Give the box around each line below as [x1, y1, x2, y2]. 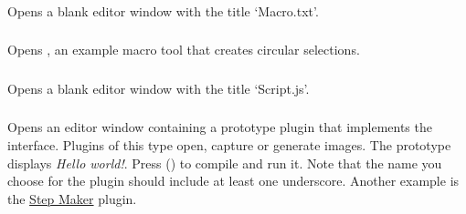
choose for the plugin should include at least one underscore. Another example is [7, 171, 460, 190]
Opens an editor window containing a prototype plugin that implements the [7, 117, 432, 137]
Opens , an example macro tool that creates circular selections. [7, 40, 360, 59]
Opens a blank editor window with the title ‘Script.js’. [7, 78, 310, 97]
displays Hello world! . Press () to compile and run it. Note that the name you [7, 153, 442, 172]
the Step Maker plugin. [7, 189, 137, 208]
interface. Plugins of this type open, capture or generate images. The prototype [7, 136, 451, 155]
